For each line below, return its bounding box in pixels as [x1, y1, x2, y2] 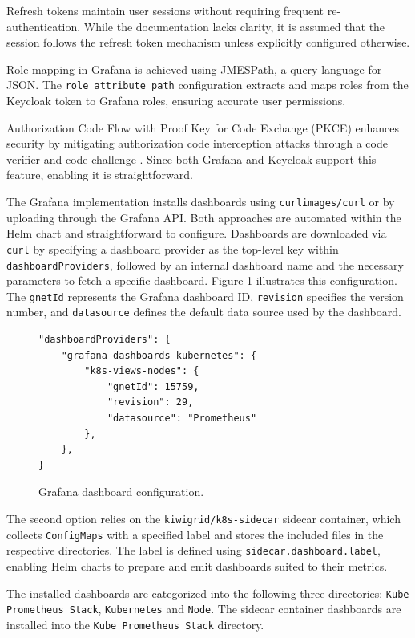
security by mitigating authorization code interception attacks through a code [6, 135, 388, 152]
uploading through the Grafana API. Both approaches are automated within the [6, 209, 401, 226]
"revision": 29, [107, 396, 194, 408]
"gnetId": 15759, [107, 380, 199, 392]
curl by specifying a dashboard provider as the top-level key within [6, 240, 339, 257]
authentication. [6, 18, 81, 35]
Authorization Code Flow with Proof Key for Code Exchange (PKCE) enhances [6, 119, 400, 136]
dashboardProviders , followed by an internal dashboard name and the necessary [6, 256, 404, 273]
